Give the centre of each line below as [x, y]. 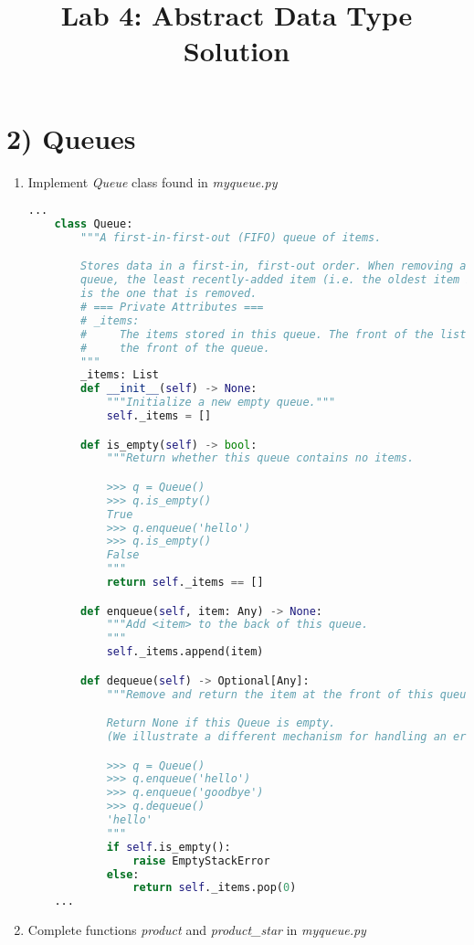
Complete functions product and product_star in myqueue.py [197, 930]
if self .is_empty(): [169, 847]
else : [123, 874]
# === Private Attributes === [172, 307]
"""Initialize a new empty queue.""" [221, 403]
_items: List [120, 375]
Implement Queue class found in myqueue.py [153, 181]
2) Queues [71, 138]
